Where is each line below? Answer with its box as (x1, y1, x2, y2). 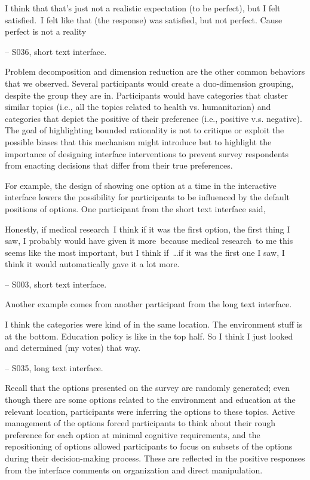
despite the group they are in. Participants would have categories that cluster (5, 88, 288, 101)
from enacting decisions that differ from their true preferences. (5, 159, 233, 172)
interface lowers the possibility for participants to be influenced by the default (5, 191, 290, 203)
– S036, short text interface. (5, 45, 107, 57)
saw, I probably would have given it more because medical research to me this (5, 234, 293, 247)
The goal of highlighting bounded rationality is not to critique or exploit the (5, 124, 284, 136)
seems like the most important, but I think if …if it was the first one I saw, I (5, 246, 285, 258)
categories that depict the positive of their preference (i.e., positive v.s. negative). (5, 112, 302, 124)
